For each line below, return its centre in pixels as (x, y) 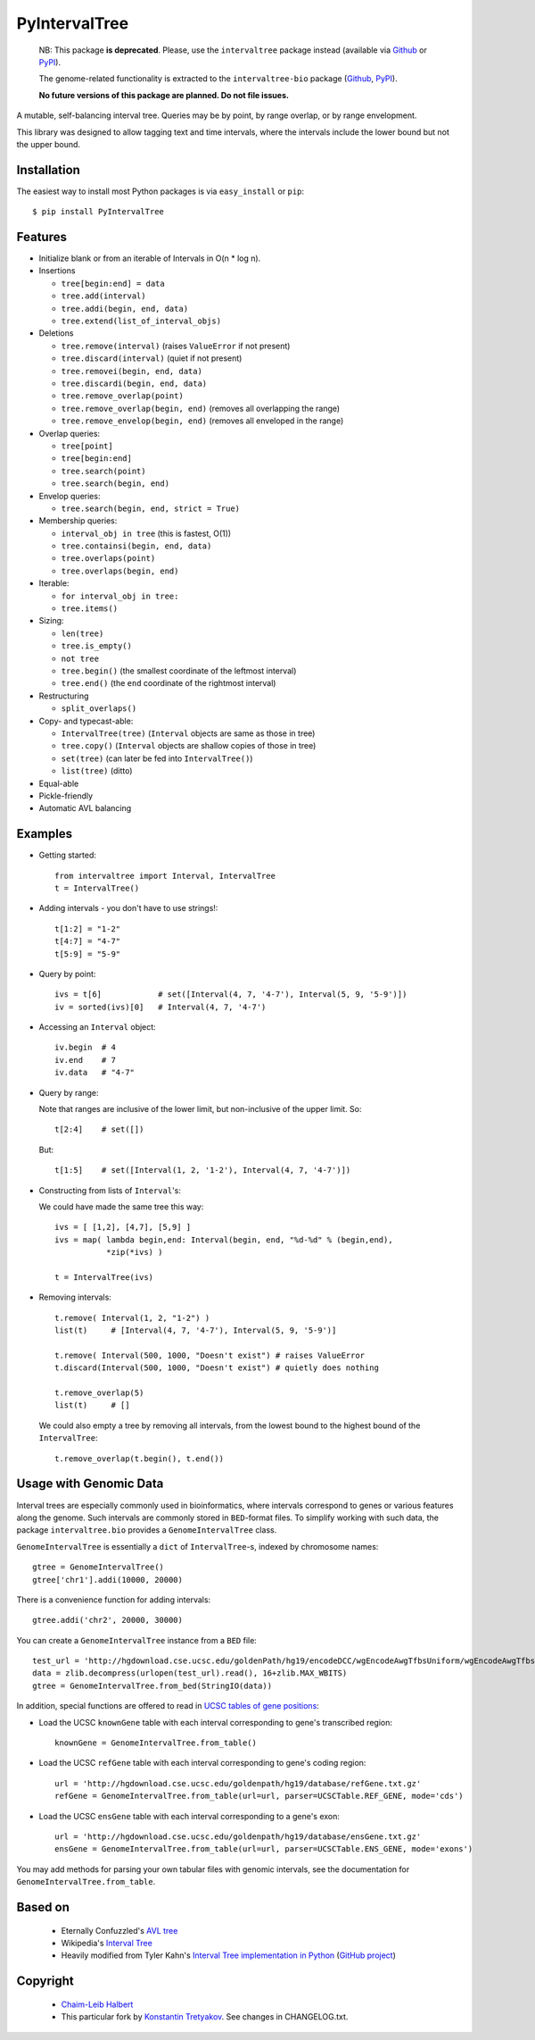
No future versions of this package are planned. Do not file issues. (164, 95)
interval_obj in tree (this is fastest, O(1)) (146, 533)
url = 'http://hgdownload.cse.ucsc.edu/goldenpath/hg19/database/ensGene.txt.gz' (238, 1836)
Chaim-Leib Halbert (97, 2004)
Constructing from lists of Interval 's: (110, 1190)
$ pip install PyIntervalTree (99, 212)
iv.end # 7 (85, 1060)
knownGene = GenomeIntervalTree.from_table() (156, 1743)
